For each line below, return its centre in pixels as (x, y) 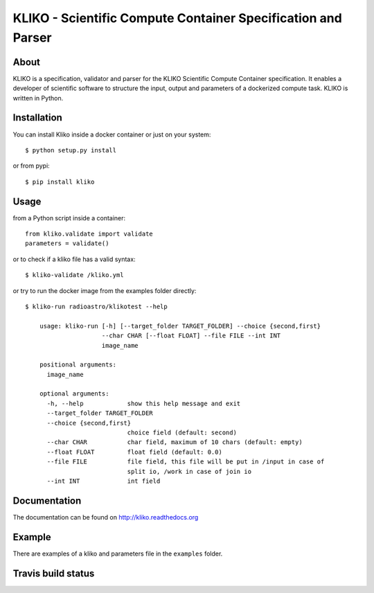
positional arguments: (78, 365)
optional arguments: (74, 394)
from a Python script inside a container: (69, 218)
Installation (37, 118)
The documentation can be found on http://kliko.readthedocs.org (106, 517)
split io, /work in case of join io (189, 471)
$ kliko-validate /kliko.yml (74, 275)
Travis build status (54, 573)
